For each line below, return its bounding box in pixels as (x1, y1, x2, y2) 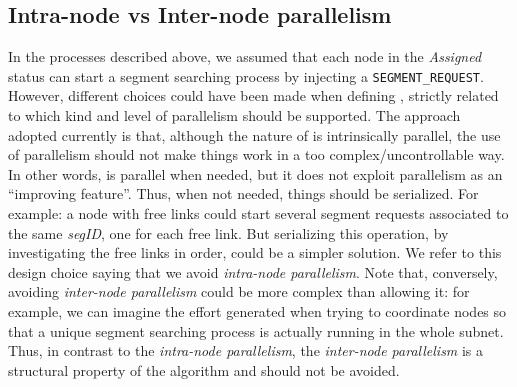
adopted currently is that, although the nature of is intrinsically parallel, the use (8, 124, 501, 145)
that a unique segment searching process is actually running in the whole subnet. (8, 320, 504, 341)
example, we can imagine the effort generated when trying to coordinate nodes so (8, 300, 507, 321)
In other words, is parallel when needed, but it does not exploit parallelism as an (8, 163, 503, 184)
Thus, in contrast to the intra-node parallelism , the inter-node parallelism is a (8, 340, 484, 361)
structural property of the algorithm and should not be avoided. (8, 359, 400, 380)
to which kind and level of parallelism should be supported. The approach (8, 105, 461, 126)
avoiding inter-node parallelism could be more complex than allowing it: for (8, 281, 470, 302)
